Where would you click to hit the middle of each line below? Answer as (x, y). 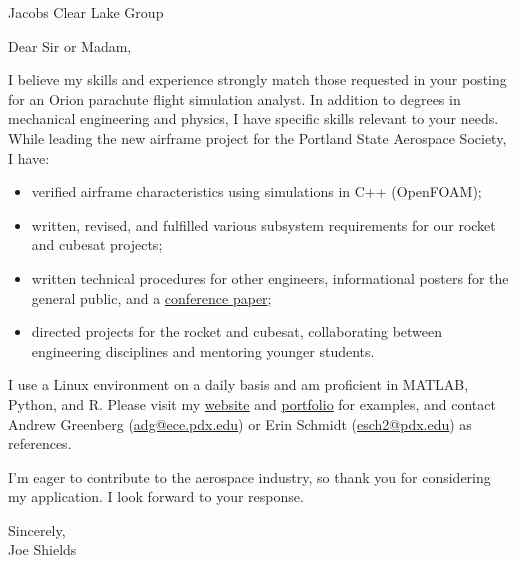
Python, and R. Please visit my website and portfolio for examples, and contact (252, 403)
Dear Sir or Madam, (70, 45)
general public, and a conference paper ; (151, 297)
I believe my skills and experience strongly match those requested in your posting (257, 79)
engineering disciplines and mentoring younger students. (203, 350)
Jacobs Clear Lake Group (86, 12)
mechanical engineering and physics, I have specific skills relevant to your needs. (253, 118)
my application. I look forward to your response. (156, 496)
